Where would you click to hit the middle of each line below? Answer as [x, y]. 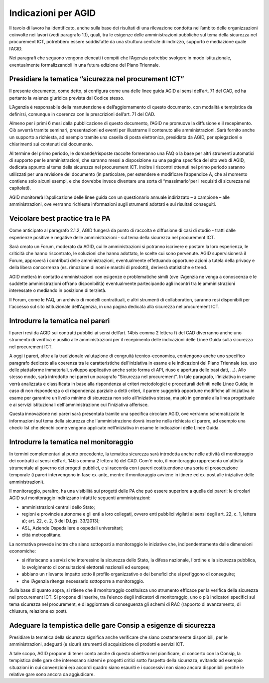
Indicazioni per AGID [53, 13]
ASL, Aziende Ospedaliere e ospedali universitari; [72, 528]
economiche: [23, 551]
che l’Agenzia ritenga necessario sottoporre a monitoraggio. [83, 581]
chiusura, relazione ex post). [38, 611]
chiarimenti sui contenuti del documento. [51, 144]
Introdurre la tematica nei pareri [60, 321]
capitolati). [20, 188]
